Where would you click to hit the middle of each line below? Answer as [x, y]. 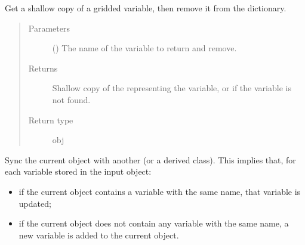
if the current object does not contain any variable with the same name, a [154, 223]
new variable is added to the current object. [99, 235]
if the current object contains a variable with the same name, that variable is [160, 191]
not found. [71, 99]
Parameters [49, 28]
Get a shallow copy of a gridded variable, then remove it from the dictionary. [146, 8]
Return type [51, 120]
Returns [43, 68]
